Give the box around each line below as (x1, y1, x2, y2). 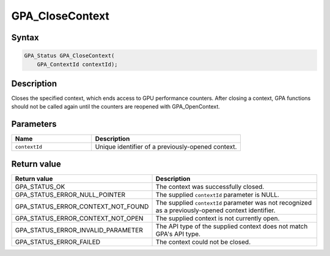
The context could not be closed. (155, 238, 251, 246)
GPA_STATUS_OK (15, 182, 65, 191)
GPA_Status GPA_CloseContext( (24, 52, 115, 59)
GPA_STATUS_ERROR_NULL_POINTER (15, 190, 125, 199)
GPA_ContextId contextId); (37, 61, 119, 68)
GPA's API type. (155, 229, 201, 238)
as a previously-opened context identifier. (155, 206, 276, 215)
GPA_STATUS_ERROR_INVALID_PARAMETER (15, 226, 143, 234)
